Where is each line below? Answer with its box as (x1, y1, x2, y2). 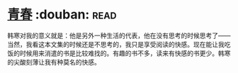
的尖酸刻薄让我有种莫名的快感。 (7, 57, 101, 66)
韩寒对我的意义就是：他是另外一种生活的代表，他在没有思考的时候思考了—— (7, 31, 231, 40)
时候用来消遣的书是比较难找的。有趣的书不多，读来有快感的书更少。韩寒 (19, 49, 231, 57)
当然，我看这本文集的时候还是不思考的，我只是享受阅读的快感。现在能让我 (7, 40, 225, 48)
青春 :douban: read (7, 6, 117, 23)
